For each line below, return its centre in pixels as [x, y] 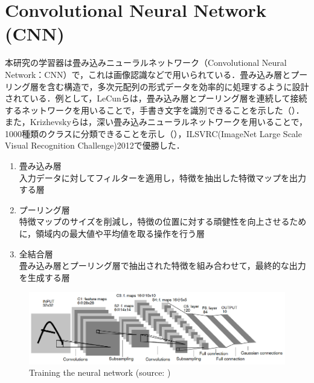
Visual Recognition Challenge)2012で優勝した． [95, 145]
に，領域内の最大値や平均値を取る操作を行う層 [112, 233]
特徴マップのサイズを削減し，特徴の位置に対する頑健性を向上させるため [163, 221]
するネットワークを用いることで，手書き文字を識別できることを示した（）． [155, 110]
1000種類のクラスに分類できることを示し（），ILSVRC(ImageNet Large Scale [153, 133]
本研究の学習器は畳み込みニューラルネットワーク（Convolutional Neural [146, 63]
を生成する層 [44, 277]
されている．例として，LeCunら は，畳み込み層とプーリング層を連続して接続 [156, 98]
